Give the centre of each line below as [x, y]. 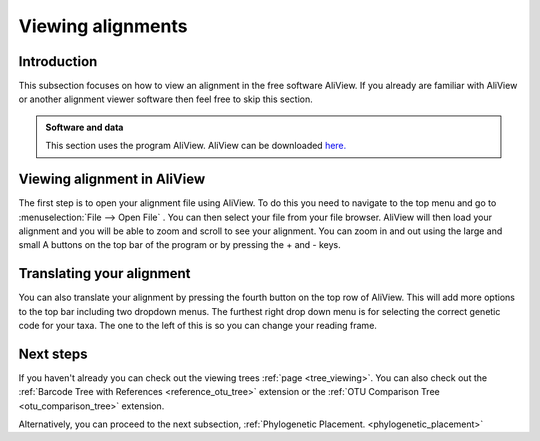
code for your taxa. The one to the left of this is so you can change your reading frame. [197, 325]
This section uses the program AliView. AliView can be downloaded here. [196, 146]
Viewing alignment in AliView [112, 179]
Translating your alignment [104, 273]
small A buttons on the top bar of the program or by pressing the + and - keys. [179, 245]
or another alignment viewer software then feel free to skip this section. [166, 99]
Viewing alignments [103, 26]
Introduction [58, 61]
